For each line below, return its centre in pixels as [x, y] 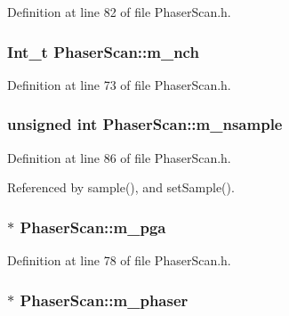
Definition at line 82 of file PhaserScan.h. [119, 12]
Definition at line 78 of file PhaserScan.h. [119, 260]
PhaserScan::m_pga [93, 227]
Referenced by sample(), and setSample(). [121, 187]
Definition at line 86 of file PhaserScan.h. [119, 157]
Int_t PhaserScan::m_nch [103, 51]
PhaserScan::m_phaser [104, 300]
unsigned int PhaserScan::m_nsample [145, 124]
